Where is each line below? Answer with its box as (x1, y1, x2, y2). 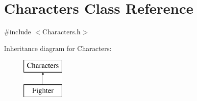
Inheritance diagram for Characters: (4, 43, 112, 53)
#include (4, 26, 31, 37)
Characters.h (42, 26, 81, 37)
